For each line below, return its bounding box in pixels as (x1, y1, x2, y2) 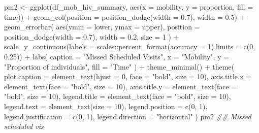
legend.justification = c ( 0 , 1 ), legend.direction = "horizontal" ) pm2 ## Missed (4, 111, 251, 121)
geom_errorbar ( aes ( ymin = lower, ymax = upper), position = (4, 21, 200, 32)
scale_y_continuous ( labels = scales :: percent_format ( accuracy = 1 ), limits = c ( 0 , (4, 41, 255, 52)
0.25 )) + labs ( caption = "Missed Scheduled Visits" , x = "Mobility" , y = (4, 51, 230, 61)
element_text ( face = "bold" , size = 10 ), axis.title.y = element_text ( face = (4, 81, 237, 91)
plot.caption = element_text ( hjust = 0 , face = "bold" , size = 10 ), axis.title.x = (4, 71, 251, 82)
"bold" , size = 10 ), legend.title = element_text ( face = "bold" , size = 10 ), (4, 91, 231, 102)
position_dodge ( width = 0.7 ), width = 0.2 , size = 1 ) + (4, 31, 179, 42)
